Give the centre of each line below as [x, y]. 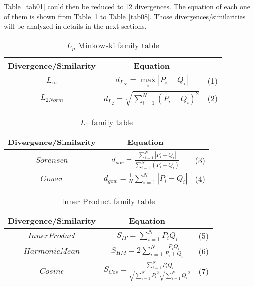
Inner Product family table [108, 201]
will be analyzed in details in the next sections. [75, 26]
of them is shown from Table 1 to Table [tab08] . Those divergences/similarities [125, 16]
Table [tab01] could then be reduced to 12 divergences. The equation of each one [127, 6]
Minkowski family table [119, 45]
